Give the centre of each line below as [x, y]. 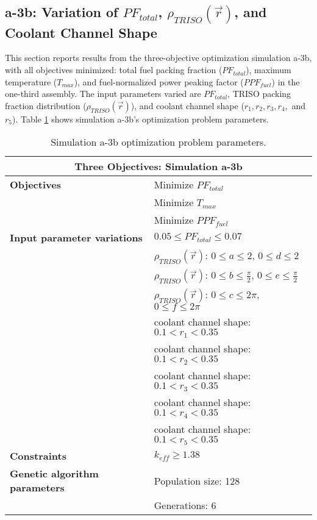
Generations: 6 [185, 505]
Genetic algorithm [54, 474]
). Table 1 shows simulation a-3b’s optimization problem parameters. [141, 119]
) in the [286, 81]
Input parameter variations [76, 238]
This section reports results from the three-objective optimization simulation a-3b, [158, 58]
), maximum [269, 70]
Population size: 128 [197, 480]
